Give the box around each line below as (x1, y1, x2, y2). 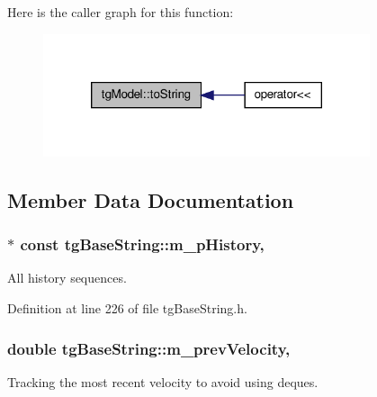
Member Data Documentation (7, 185, 294, 213)
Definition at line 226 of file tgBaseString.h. (7, 299, 247, 318)
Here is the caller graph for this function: (7, 3, 234, 21)
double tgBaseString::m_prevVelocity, (7, 337, 291, 359)
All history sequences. (7, 268, 127, 287)
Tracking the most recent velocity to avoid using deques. (7, 372, 319, 391)
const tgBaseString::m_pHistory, (20, 233, 265, 256)
